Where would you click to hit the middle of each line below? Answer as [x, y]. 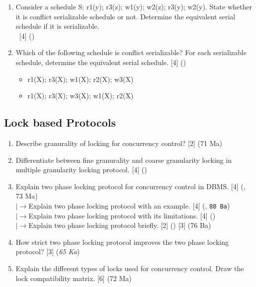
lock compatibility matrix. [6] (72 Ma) [74, 278]
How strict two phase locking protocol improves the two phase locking [122, 242]
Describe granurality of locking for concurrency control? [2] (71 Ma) [119, 143]
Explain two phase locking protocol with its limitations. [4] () [122, 215]
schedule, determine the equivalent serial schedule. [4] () [101, 62]
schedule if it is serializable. [57, 26]
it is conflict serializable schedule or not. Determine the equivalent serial [126, 16]
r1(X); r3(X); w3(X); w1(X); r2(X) [81, 96]
